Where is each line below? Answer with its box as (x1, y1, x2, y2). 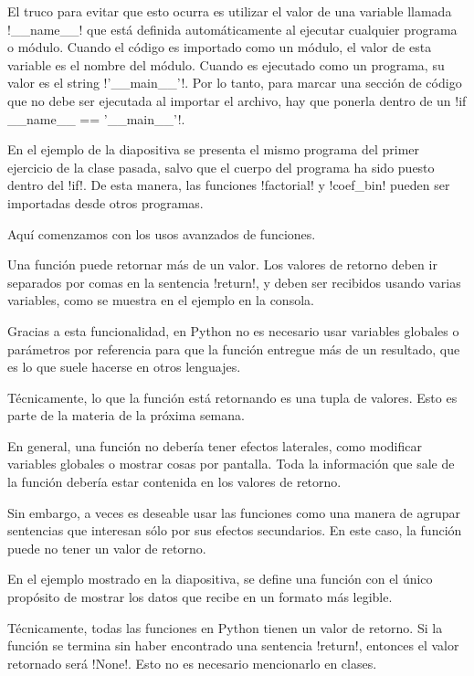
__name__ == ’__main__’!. (7, 109, 185, 128)
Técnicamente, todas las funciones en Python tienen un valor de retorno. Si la (7, 618, 443, 637)
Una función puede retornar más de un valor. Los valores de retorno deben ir (7, 255, 437, 274)
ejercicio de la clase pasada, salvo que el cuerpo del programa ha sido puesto (7, 157, 435, 176)
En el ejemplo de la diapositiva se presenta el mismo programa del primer (7, 140, 419, 159)
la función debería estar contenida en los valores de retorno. (7, 472, 342, 491)
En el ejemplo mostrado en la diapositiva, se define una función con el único (7, 569, 433, 588)
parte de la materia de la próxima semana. (7, 406, 245, 425)
